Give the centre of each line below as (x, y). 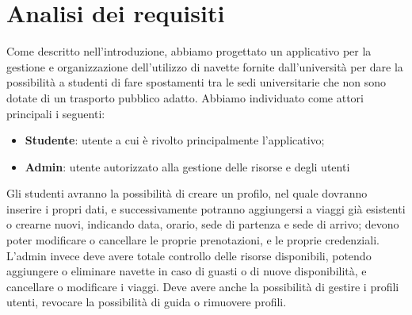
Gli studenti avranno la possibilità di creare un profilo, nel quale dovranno (187, 193)
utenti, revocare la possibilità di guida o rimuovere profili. (147, 302)
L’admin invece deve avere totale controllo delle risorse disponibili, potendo (189, 255)
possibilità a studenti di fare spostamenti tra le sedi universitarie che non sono (196, 82)
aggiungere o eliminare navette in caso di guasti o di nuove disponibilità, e (187, 271)
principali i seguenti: (56, 113)
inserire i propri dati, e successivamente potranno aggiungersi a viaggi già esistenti (206, 208)
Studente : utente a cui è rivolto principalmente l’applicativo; (175, 140)
